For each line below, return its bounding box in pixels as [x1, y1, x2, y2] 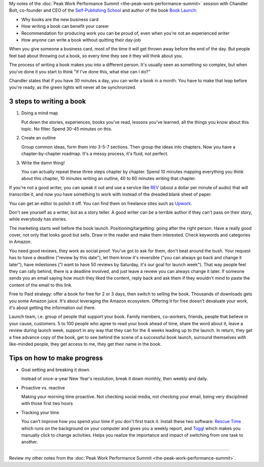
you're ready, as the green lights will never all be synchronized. [9, 85, 136, 90]
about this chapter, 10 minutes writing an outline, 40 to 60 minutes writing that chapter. [21, 176, 197, 181]
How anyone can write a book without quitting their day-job [21, 37, 141, 43]
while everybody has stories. [9, 216, 67, 222]
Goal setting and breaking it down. [21, 367, 90, 373]
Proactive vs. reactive [21, 384, 66, 391]
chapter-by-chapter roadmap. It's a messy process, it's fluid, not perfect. [21, 151, 169, 156]
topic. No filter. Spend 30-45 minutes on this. [21, 126, 112, 132]
